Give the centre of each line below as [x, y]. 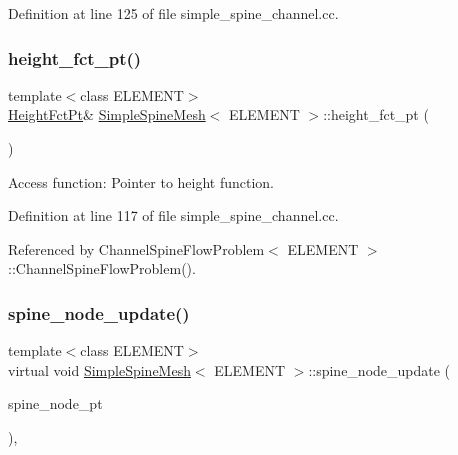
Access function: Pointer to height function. [141, 181]
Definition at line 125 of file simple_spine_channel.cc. [173, 13]
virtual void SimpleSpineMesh [99, 369]
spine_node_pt [55, 403]
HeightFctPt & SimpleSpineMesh [107, 114]
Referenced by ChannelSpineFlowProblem [136, 248]
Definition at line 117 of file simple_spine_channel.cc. [173, 215]
